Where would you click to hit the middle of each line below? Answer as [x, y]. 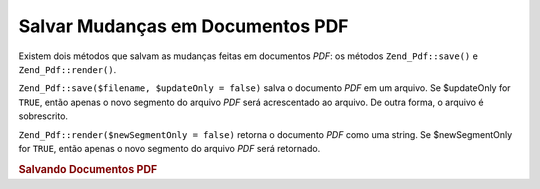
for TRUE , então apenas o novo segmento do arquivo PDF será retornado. [169, 148]
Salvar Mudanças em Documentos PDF [183, 26]
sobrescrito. [43, 116]
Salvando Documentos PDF [88, 169]
